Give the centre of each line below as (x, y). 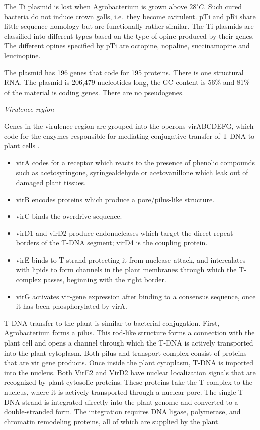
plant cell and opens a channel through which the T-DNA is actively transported (129, 343)
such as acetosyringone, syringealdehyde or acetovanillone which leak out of (132, 172)
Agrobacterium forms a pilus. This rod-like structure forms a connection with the (129, 333)
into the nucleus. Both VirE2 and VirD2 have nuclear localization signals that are (130, 372)
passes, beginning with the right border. (105, 279)
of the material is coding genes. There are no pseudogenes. (94, 92)
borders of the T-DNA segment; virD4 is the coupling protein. (112, 243)
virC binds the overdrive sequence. (69, 216)
